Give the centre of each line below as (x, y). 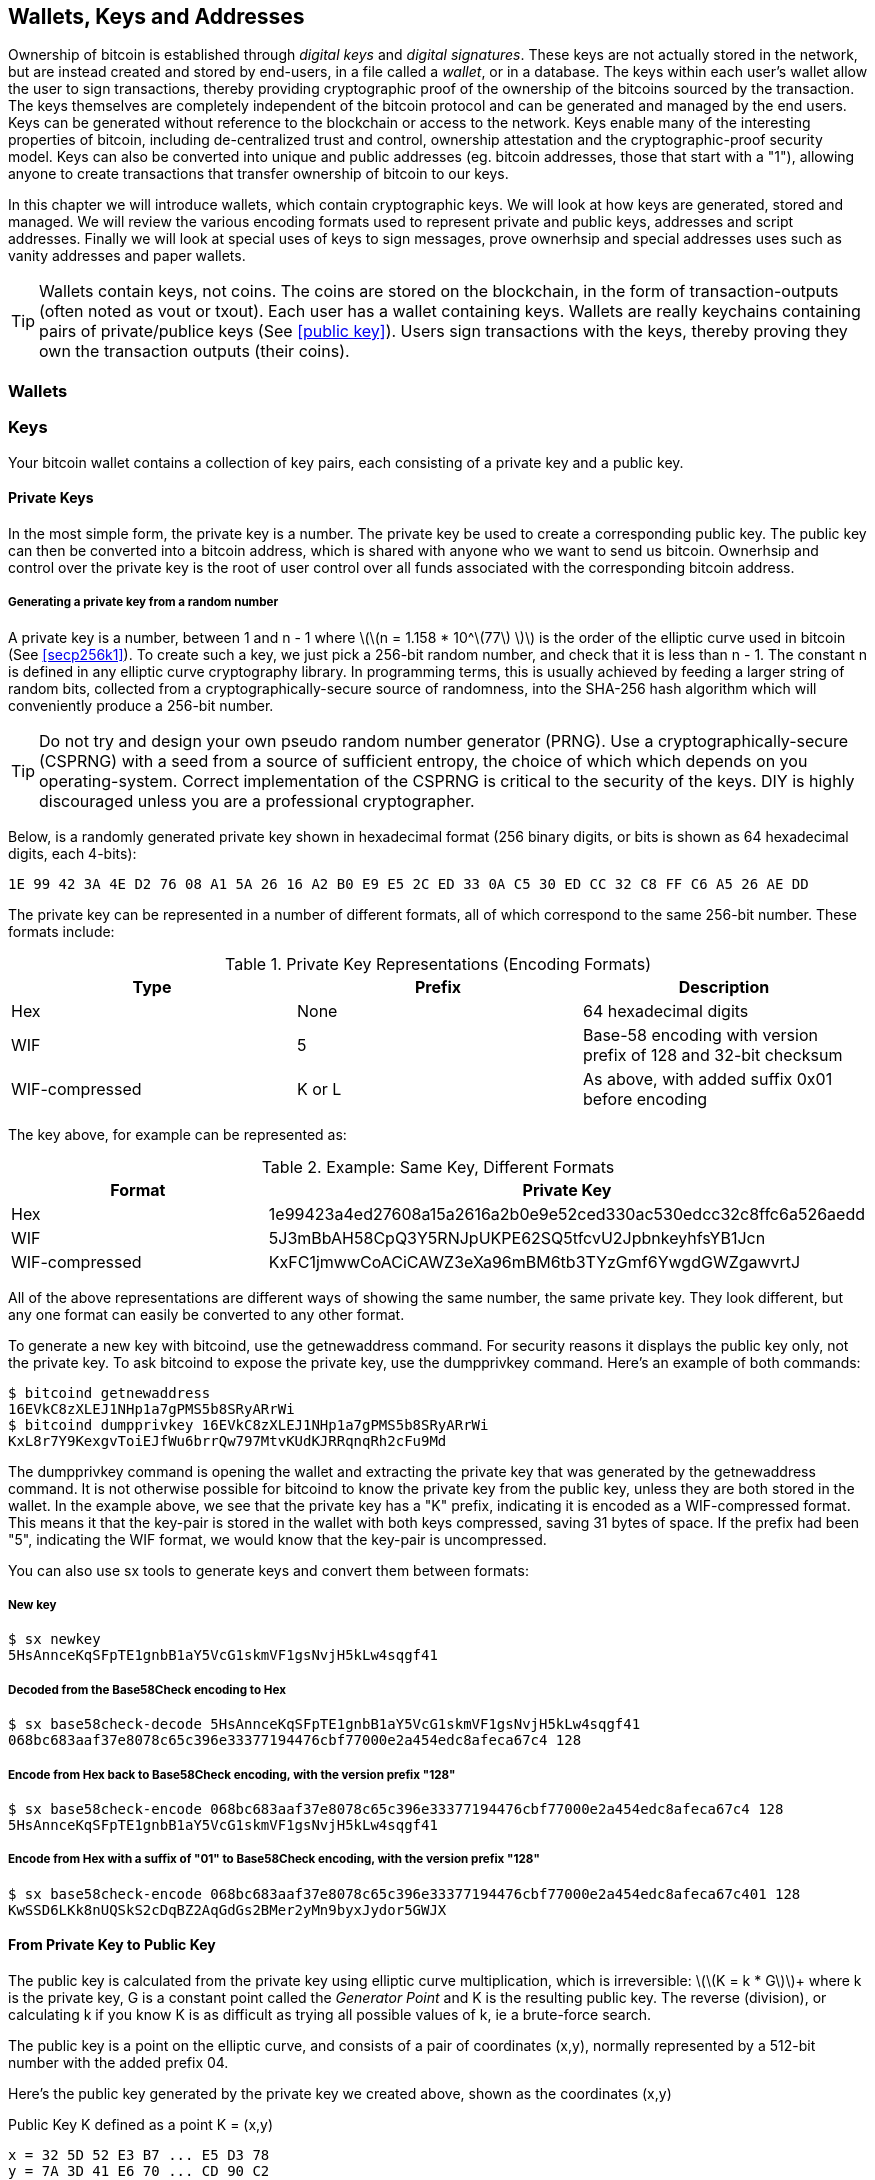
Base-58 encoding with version (700, 1034)
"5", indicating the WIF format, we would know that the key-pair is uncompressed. (277, 1539)
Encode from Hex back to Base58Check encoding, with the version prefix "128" (232, 1774)
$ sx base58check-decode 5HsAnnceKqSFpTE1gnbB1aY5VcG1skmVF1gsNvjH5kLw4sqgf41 (324, 1724)
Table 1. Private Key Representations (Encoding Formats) (438, 963)
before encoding (645, 1098)
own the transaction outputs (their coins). (194, 351)
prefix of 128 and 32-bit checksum (712, 1054)
